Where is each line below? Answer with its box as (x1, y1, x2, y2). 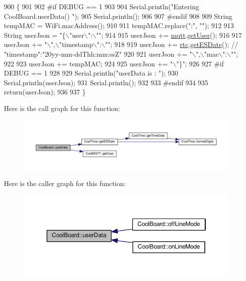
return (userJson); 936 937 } (4, 87, 86, 97)
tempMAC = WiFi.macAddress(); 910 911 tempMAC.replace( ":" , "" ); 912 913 (4, 20, 234, 31)
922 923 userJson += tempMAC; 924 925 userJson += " (4, 58, 173, 68)
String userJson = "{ (4, 30, 66, 40)
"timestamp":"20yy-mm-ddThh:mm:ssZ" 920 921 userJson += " (4, 48, 192, 59)
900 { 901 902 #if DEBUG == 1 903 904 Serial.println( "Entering (4, 1, 199, 11)
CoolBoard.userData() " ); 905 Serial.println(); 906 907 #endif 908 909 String (4, 11, 232, 21)
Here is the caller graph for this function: (4, 178, 126, 188)
